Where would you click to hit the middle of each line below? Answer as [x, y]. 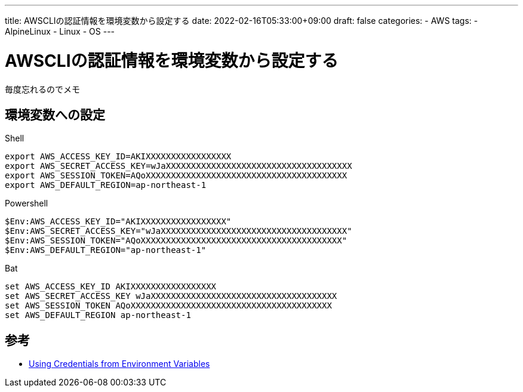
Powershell [27, 203]
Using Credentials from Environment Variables [119, 364]
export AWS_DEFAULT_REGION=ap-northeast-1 [106, 185]
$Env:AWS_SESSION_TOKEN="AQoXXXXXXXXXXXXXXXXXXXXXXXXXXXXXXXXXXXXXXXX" [176, 241]
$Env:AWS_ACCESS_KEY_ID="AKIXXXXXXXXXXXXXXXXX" [118, 222]
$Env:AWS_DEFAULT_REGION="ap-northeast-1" [106, 250]
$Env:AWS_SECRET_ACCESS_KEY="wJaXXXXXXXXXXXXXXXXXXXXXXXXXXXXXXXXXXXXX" [179, 231]
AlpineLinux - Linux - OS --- [60, 31]
